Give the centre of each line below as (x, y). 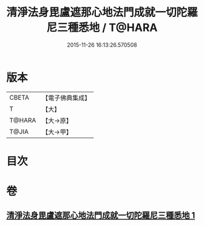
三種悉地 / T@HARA (107, 28)
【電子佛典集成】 (66, 98)
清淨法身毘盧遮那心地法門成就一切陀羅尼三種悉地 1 (101, 215)
